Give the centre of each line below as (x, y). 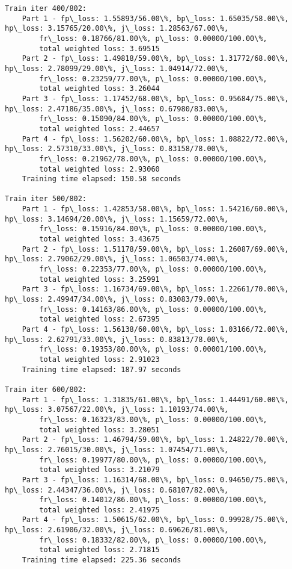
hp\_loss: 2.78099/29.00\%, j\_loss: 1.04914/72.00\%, (117, 68)
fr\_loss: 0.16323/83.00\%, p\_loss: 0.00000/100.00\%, (153, 419)
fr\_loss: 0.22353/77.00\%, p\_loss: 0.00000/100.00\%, (153, 269)
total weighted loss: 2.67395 (99, 319)
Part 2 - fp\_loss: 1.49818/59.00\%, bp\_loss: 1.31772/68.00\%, (155, 59)
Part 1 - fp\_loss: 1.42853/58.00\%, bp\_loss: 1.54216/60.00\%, (155, 209)
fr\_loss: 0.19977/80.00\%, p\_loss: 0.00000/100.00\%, (153, 460)
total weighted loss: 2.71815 (99, 550)
